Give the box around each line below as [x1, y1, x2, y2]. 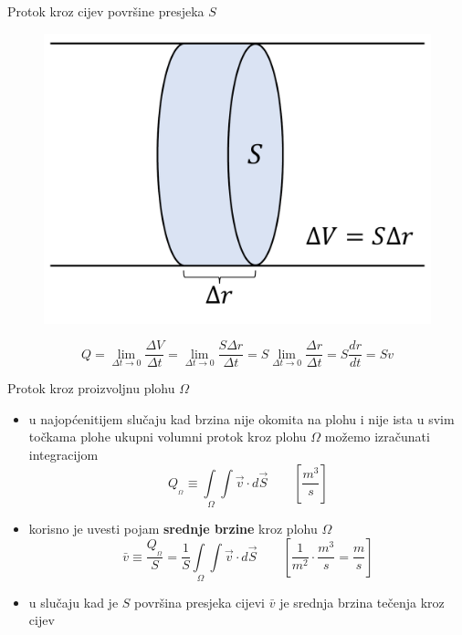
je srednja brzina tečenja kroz [279, 592, 445, 611]
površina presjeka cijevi [134, 592, 266, 611]
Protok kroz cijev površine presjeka [7, 2, 205, 20]
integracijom [28, 445, 99, 464]
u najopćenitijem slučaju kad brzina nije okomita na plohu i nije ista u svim [28, 409, 455, 428]
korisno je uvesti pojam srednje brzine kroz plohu [28, 518, 318, 537]
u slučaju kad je [28, 592, 119, 611]
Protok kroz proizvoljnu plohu [7, 379, 175, 398]
